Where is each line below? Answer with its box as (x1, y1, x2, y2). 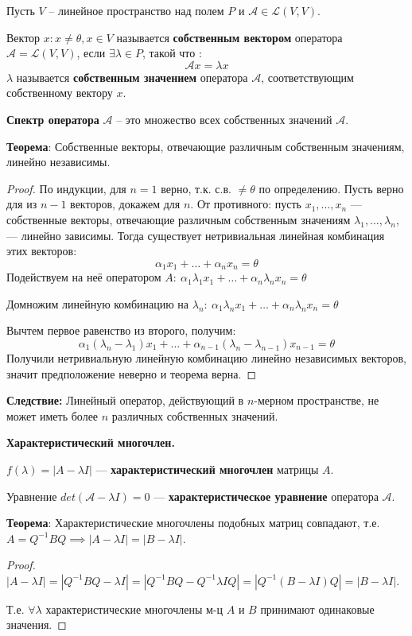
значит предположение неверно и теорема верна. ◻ (6, 365, 257, 382)
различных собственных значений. (111, 407, 278, 424)
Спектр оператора (6, 111, 99, 127)
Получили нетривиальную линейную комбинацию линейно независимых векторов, (6, 349, 406, 366)
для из (6, 196, 37, 212)
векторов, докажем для (70, 196, 181, 212)
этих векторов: (6, 242, 77, 259)
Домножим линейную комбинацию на (6, 295, 189, 312)
